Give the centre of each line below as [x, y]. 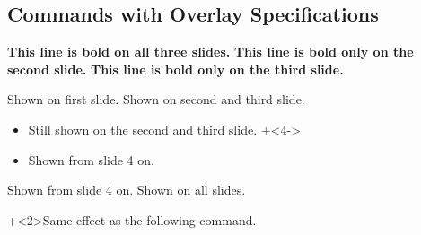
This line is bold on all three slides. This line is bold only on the [210, 52]
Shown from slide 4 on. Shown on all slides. [127, 190]
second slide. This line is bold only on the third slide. [175, 69]
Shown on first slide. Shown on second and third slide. [156, 99]
